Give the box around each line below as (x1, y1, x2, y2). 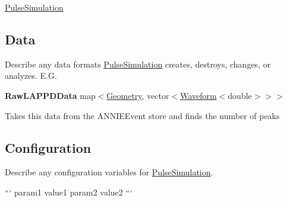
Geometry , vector (106, 89, 169, 101)
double (228, 89, 252, 101)
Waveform (180, 89, 217, 101)
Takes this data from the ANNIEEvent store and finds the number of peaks (5, 109, 280, 121)
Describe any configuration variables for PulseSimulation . (5, 166, 213, 178)
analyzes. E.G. (5, 69, 57, 82)
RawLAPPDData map (5, 89, 96, 101)
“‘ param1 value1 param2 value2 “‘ (5, 185, 133, 198)
